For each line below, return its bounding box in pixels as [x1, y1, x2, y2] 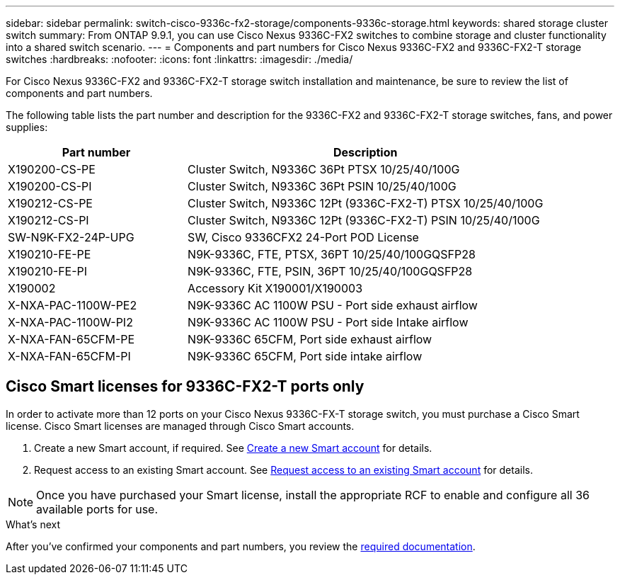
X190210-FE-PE [8, 247, 91, 261]
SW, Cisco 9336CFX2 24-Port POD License [188, 230, 419, 244]
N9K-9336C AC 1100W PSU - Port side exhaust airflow [188, 298, 478, 312]
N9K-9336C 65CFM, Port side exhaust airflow [188, 332, 432, 346]
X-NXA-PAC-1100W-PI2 [8, 315, 133, 329]
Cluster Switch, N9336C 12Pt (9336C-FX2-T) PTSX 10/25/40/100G [188, 196, 544, 210]
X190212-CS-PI [8, 213, 89, 227]
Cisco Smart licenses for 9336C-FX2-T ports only [6, 377, 364, 396]
